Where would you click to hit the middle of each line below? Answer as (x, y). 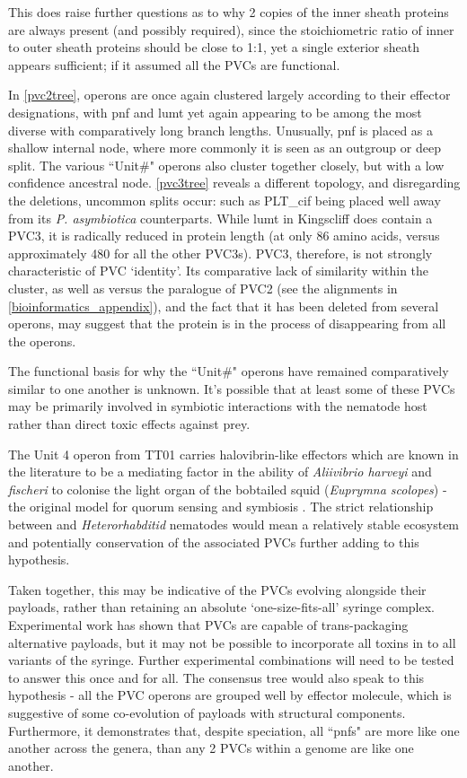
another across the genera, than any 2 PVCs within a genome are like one (211, 748)
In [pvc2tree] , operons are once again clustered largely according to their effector (229, 95)
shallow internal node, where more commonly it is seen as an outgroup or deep (225, 148)
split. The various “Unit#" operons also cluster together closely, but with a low (226, 165)
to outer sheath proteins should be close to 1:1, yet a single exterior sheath (214, 47)
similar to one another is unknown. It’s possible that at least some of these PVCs (232, 388)
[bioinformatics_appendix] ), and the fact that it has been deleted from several (224, 306)
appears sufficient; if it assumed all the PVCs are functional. (174, 64)
